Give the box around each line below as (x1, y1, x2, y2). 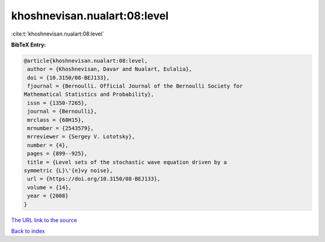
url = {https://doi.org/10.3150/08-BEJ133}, (27, 176, 161, 182)
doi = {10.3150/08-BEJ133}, (27, 74, 110, 81)
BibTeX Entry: (11, 41, 46, 48)
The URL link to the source (11, 216, 78, 223)
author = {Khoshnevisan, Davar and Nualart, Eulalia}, (27, 66, 193, 72)
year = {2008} (27, 193, 69, 199)
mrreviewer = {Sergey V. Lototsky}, (27, 133, 135, 140)
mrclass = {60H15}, (27, 116, 84, 123)
